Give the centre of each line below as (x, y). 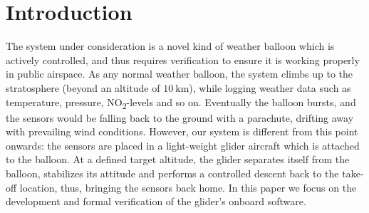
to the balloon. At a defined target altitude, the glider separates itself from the (178, 159)
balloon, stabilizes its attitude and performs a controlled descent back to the (172, 173)
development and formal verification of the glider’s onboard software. (156, 201)
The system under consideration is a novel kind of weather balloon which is (170, 46)
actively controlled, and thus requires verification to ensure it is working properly (183, 59)
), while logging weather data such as (270, 87)
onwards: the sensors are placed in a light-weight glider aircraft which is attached (183, 145)
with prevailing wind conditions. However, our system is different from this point (182, 131)
